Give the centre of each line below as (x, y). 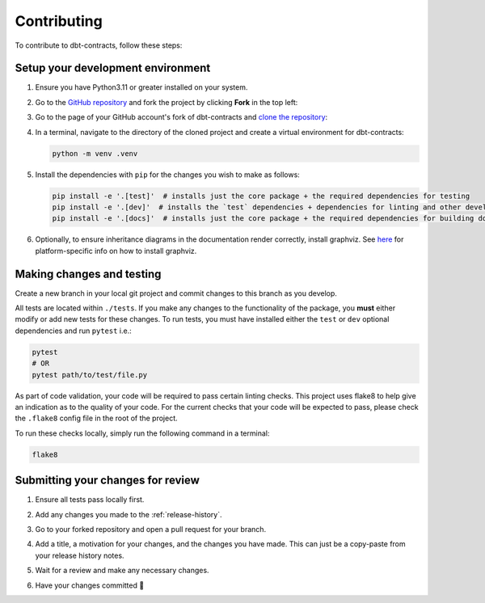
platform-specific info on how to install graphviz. (116, 251)
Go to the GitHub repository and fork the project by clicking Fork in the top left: (167, 102)
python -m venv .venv (95, 153)
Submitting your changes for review (107, 481)
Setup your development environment (113, 68)
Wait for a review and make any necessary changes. (122, 571)
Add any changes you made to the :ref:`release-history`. (129, 514)
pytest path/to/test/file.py (90, 375)
